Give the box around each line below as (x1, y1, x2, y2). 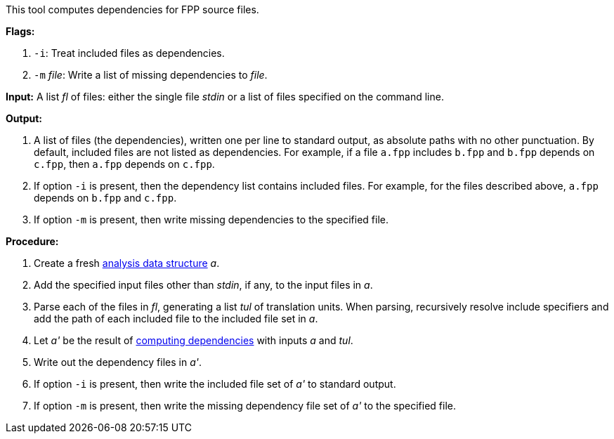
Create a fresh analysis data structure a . (34, 257, 220, 269)
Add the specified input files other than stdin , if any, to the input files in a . (34, 279, 373, 291)
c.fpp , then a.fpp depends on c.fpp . (34, 158, 215, 170)
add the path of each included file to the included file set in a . (34, 313, 318, 325)
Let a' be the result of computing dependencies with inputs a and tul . (34, 334, 353, 346)
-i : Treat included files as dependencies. (34, 47, 225, 59)
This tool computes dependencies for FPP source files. (6, 4, 259, 15)
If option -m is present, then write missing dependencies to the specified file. (34, 214, 389, 225)
